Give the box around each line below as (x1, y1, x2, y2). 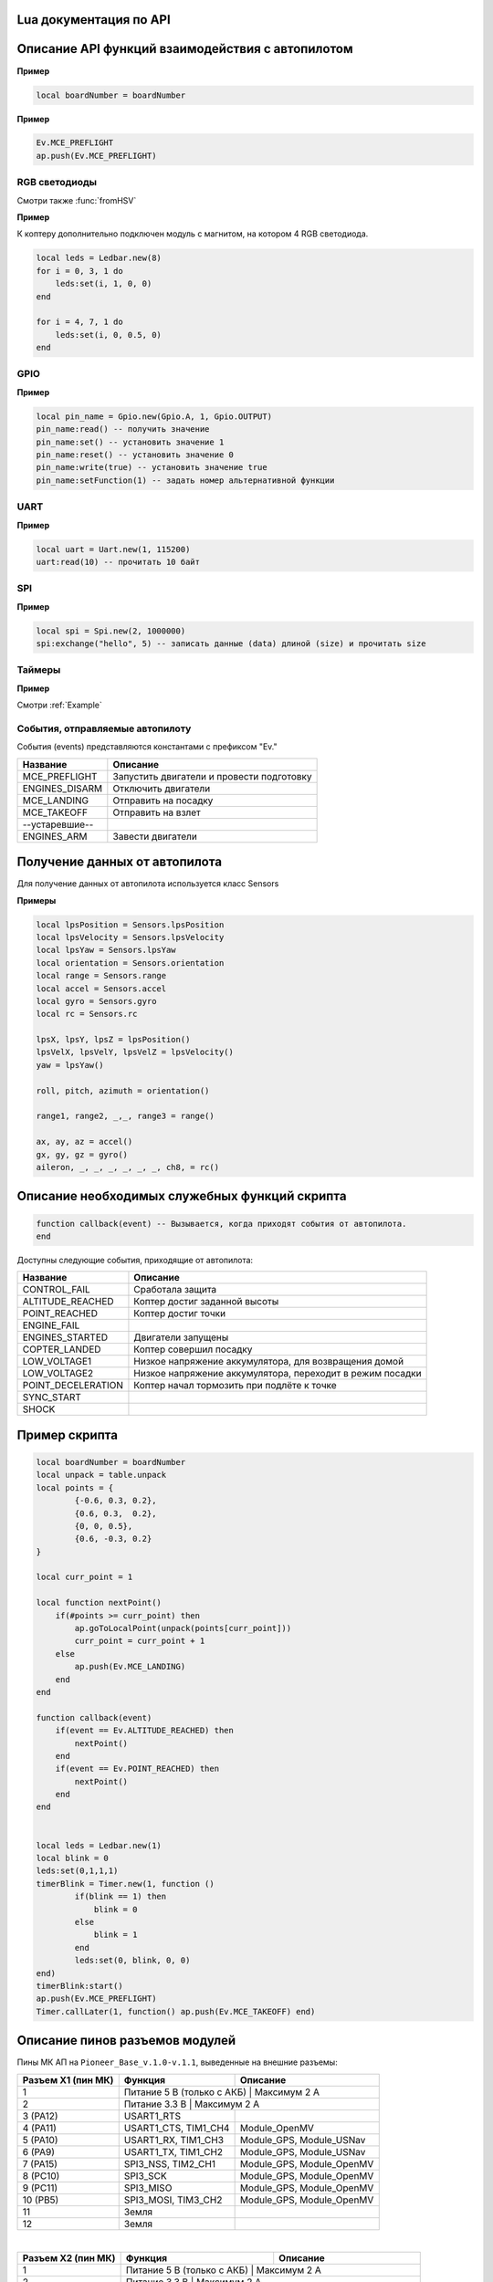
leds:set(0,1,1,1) (36, 1866, 119, 1876)
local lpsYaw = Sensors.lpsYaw (36, 945, 177, 956)
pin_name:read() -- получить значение (36, 424, 210, 434)
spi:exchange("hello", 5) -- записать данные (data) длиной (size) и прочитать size (36, 639, 426, 648)
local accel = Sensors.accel (36, 983, 167, 994)
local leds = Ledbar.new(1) (36, 1840, 162, 1850)
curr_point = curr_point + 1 (74, 1636, 205, 1647)
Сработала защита (133, 1283, 217, 1296)
